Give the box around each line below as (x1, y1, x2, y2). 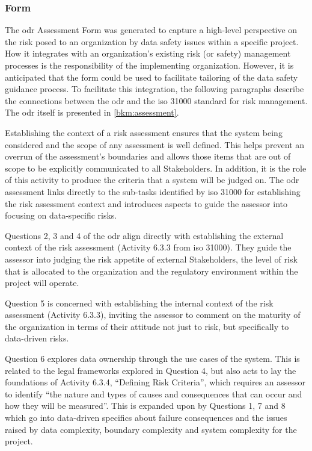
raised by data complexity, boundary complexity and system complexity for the (5, 423, 297, 435)
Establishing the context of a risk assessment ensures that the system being (5, 126, 283, 138)
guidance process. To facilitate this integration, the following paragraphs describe (5, 82, 304, 95)
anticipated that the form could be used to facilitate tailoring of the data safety (5, 70, 298, 83)
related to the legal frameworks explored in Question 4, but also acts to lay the (5, 364, 296, 376)
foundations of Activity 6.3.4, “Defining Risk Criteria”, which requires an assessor (5, 376, 306, 388)
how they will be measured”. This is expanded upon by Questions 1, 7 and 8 (5, 399, 286, 412)
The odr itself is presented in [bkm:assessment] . (5, 106, 179, 119)
